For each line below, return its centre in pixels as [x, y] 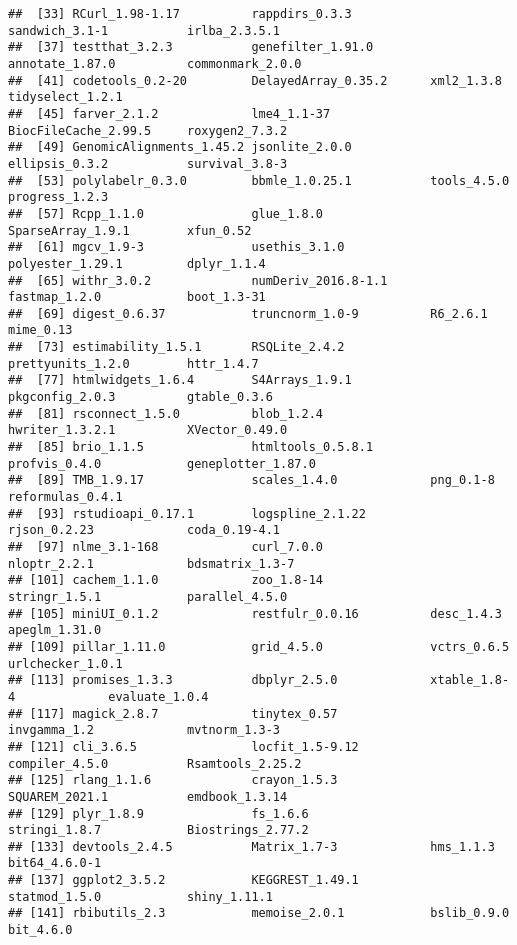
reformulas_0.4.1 [65, 497]
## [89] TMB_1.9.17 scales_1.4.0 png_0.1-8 [251, 480]
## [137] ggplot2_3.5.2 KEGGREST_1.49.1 [183, 880]
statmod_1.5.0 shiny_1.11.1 [140, 896]
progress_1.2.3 [58, 197]
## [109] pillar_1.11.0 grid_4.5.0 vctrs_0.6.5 [259, 646]
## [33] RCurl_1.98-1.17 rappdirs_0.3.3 [180, 14]
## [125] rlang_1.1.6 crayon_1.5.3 [173, 780]
